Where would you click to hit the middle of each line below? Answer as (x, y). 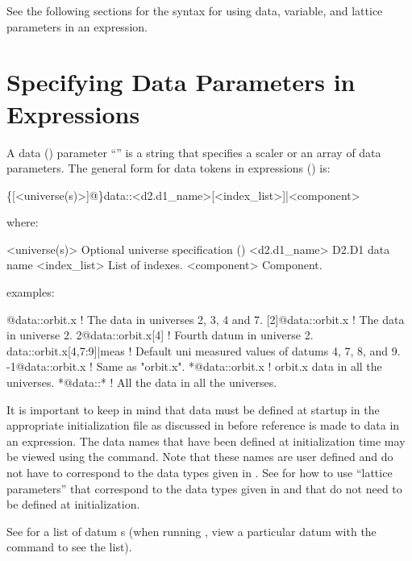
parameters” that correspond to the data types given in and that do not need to (204, 488)
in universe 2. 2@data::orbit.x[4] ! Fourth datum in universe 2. (160, 335)
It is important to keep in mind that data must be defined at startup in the (193, 409)
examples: (31, 292)
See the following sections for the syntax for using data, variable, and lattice (195, 10)
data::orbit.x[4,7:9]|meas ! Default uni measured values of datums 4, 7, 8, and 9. (204, 350)
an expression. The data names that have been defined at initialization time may (206, 440)
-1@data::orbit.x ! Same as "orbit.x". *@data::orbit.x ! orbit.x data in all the (194, 366)
